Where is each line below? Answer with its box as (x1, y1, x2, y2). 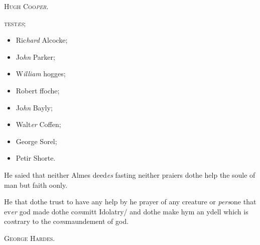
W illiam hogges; (16, 68, 66, 79)
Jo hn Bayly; (16, 102, 53, 112)
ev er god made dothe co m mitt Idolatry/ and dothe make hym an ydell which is (4, 206, 248, 216)
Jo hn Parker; (16, 51, 55, 62)
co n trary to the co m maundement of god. (4, 216, 129, 226)
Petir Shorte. (16, 153, 56, 163)
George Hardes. (4, 232, 55, 243)
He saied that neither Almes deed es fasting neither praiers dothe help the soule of (4, 169, 255, 180)
